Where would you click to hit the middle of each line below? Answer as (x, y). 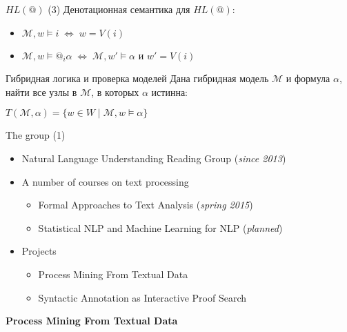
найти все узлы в (41, 91)
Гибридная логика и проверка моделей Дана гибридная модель (137, 78)
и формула (308, 78)
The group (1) (36, 135)
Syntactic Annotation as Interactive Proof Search (142, 297)
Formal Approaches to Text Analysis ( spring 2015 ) (146, 205)
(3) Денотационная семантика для (119, 9)
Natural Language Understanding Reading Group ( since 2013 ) (154, 158)
